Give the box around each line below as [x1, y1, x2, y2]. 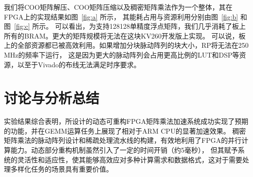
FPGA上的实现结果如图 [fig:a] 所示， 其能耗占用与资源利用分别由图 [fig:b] [4, 11, 238, 21]
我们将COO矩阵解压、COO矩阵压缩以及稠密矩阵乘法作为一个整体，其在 [4, 2, 233, 12]
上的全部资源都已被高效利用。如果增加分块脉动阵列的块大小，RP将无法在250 [4, 40, 249, 50]
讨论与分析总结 [4, 88, 100, 108]
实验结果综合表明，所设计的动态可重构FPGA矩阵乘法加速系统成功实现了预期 [4, 116, 249, 126]
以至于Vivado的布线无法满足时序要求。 [17, 59, 141, 69]
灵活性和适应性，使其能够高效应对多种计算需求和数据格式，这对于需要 [17, 154, 242, 164]
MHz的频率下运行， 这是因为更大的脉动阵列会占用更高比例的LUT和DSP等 [4, 49, 239, 59]
